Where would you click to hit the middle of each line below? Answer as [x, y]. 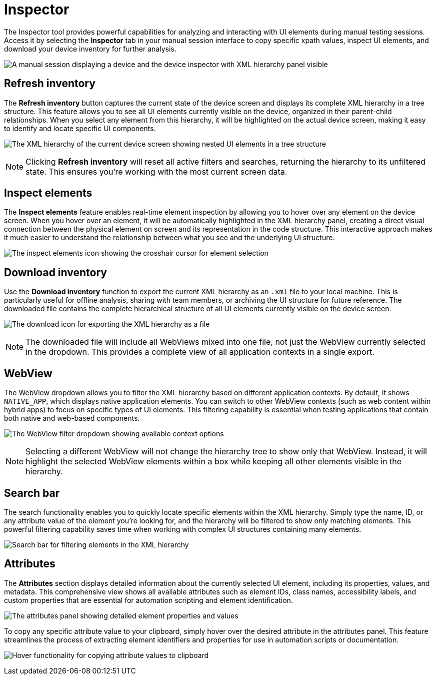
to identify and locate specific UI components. [80, 128]
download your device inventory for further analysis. [90, 49]
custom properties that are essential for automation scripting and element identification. [148, 600]
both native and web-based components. [72, 418]
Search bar [32, 493]
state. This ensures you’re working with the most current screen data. [156, 171]
